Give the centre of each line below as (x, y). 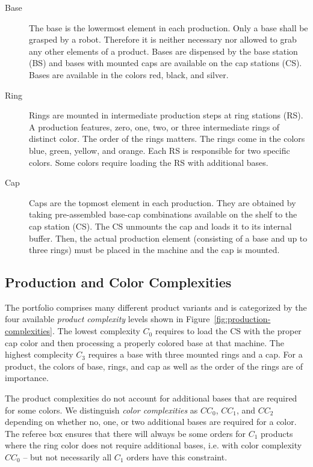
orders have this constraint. (177, 457)
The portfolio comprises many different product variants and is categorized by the (156, 307)
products (277, 433)
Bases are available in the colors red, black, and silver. (129, 74)
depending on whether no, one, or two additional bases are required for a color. (151, 422)
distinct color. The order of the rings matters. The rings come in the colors (167, 139)
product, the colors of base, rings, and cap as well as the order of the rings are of (154, 366)
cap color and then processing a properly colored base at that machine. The (144, 342)
